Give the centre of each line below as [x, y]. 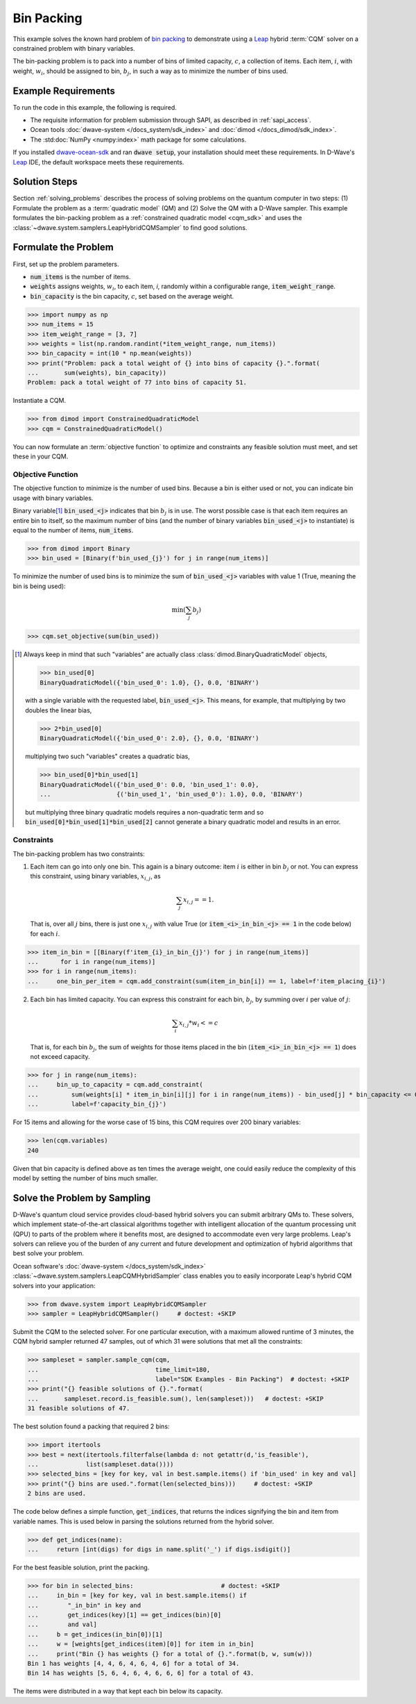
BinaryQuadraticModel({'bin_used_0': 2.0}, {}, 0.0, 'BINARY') [149, 738]
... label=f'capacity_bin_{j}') [97, 1104]
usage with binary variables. [53, 498]
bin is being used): [39, 586]
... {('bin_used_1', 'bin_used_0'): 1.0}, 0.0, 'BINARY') [171, 794]
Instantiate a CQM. [39, 401]
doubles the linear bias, [59, 710]
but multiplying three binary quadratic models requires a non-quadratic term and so [145, 812]
